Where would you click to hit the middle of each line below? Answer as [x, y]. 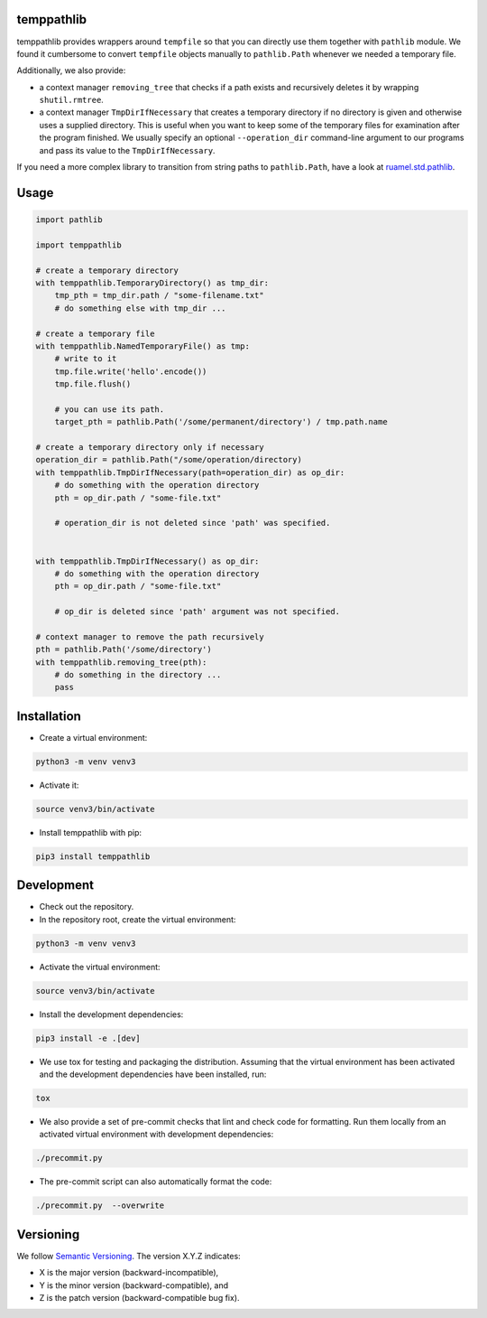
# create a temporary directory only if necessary [150, 448]
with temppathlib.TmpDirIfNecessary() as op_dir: [147, 561]
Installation [49, 716]
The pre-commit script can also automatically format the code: [156, 1182]
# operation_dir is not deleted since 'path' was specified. [193, 523]
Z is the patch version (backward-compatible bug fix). [139, 1298]
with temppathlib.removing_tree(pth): [121, 662]
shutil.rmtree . [71, 100]
